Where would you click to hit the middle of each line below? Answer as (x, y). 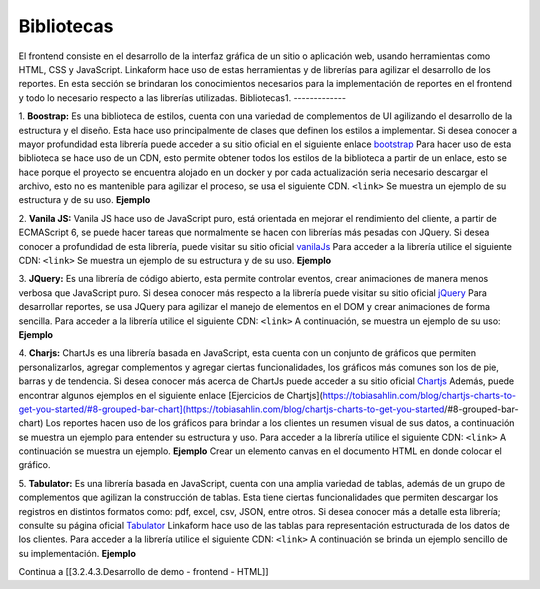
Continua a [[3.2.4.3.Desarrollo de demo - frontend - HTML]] (143, 572)
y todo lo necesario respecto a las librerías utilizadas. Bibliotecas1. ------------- (182, 97)
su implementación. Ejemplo (77, 553)
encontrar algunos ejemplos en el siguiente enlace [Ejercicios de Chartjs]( (171, 395)
